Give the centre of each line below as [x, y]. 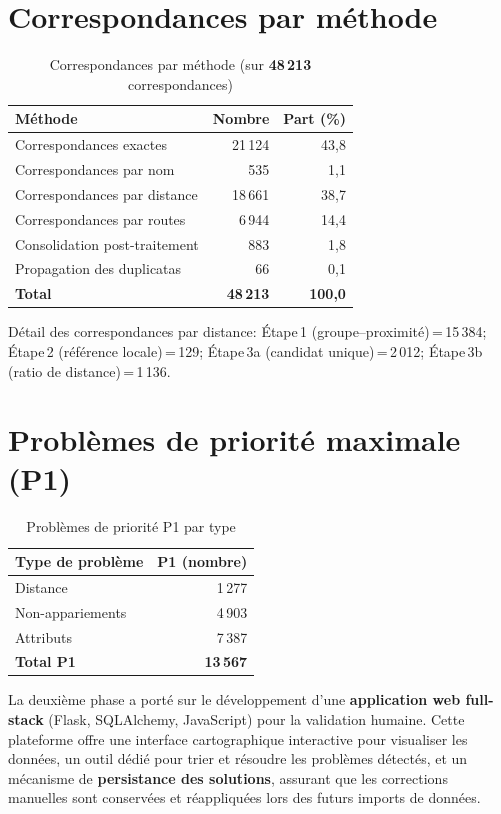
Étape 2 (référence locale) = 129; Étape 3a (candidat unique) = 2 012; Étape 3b [245, 350]
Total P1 [45, 661]
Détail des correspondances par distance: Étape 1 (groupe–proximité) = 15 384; [247, 331]
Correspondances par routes [100, 218]
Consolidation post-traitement [107, 243]
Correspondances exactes [91, 144]
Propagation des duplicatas [98, 268]
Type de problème [79, 561]
